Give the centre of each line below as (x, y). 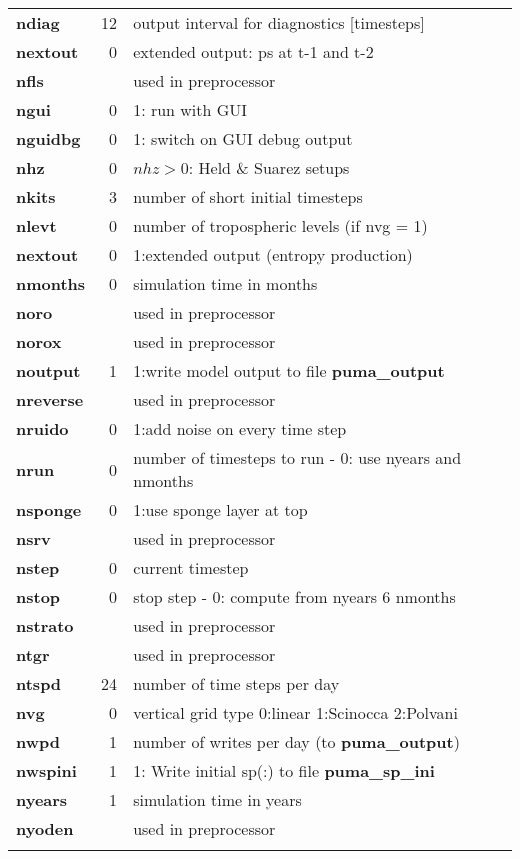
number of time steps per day (236, 683)
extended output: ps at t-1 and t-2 (253, 51)
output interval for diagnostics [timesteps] (279, 22)
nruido (42, 428)
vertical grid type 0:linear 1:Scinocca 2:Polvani (295, 712)
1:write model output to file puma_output (289, 370)
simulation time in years (217, 799)
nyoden (45, 828)
